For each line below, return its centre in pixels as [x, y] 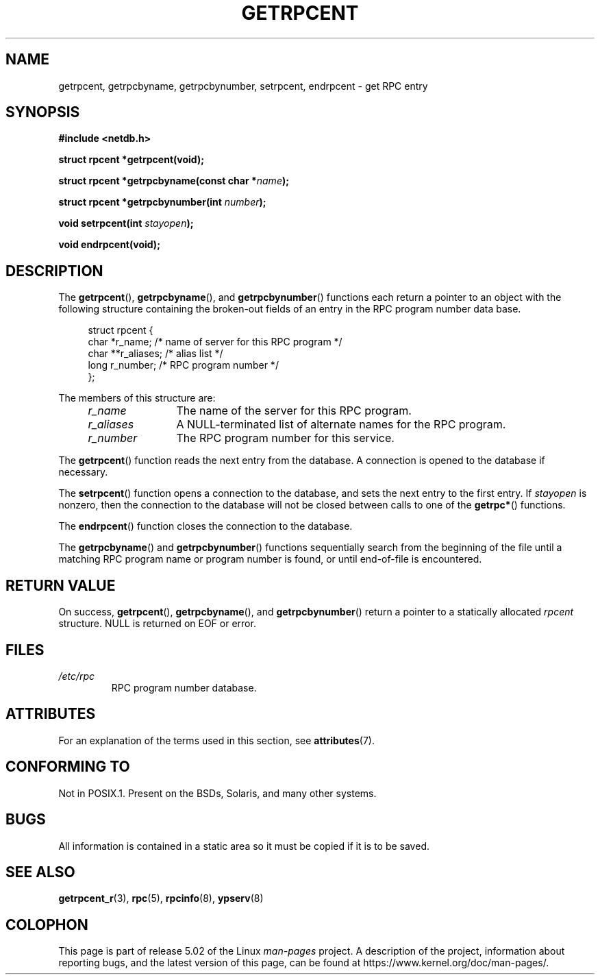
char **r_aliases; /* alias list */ [155, 354]
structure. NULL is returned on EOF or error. [157, 624]
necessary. [83, 472]
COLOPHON [47, 924]
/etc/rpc [77, 676]
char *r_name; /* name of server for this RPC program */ [215, 342]
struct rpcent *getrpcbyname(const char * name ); [174, 181]
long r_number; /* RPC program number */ [183, 365]
